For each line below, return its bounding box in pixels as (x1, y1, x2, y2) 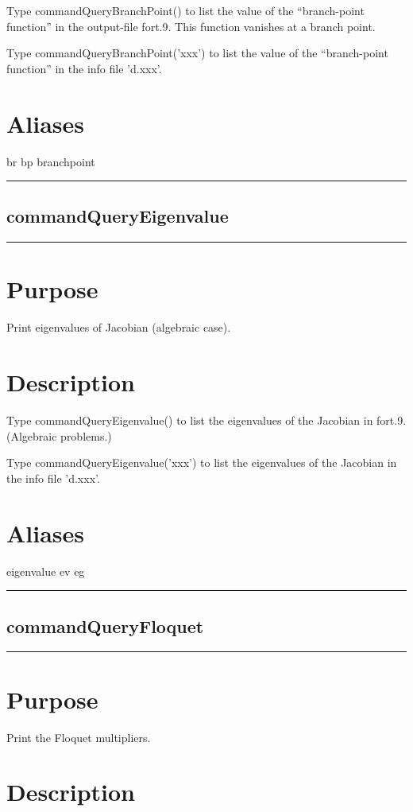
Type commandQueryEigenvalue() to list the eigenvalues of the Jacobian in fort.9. (6, 412, 407, 429)
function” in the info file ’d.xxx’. (6, 60, 162, 76)
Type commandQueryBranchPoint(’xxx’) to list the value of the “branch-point (6, 45, 388, 61)
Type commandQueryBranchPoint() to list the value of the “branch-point (6, 2, 365, 18)
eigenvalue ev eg (6, 562, 85, 579)
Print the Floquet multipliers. (6, 728, 151, 745)
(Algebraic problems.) (6, 427, 112, 444)
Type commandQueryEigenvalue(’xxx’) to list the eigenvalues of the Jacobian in (6, 454, 397, 471)
